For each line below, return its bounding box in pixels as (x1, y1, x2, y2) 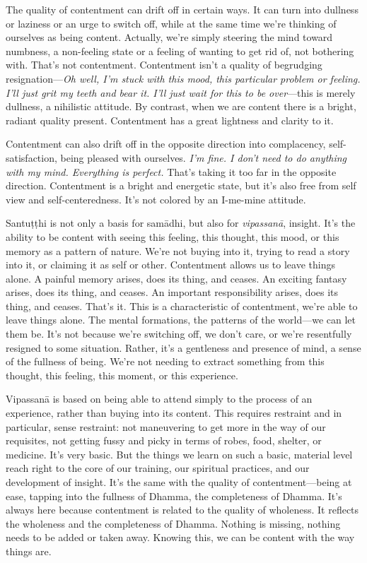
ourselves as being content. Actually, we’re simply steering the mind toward (6, 30, 333, 45)
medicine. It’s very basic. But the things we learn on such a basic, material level (6, 446, 353, 461)
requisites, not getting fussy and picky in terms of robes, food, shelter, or (6, 433, 322, 448)
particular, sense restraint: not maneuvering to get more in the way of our (6, 419, 326, 434)
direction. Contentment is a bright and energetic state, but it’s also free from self (6, 178, 356, 193)
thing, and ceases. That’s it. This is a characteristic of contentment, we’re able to (6, 298, 358, 313)
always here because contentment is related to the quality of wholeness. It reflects (6, 502, 359, 517)
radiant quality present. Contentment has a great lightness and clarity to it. (6, 112, 334, 127)
